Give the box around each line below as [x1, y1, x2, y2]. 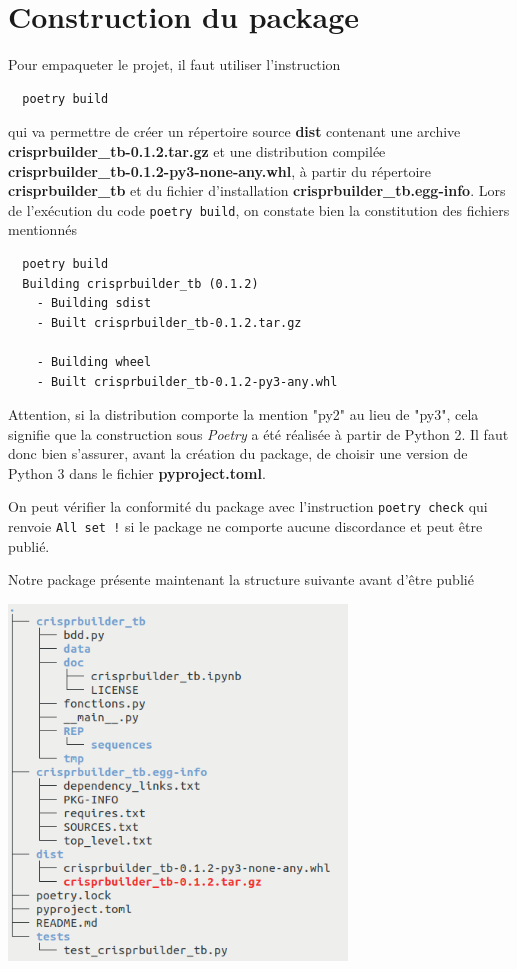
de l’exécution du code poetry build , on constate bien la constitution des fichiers [8, 199, 510, 220]
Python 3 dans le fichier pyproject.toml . [8, 462, 266, 483]
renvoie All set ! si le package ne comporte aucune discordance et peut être [8, 516, 483, 537]
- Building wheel [36, 354, 152, 369]
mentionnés [8, 219, 77, 240]
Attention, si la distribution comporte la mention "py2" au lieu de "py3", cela [8, 404, 479, 425]
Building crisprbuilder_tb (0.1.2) [22, 276, 259, 291]
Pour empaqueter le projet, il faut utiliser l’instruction [8, 54, 341, 75]
